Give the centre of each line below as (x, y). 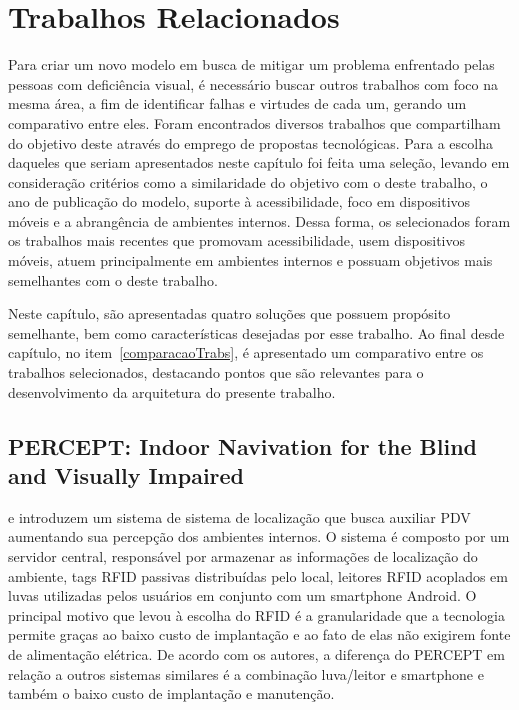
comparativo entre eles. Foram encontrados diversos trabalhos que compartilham (254, 122)
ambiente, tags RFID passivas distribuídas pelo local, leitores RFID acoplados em (258, 575)
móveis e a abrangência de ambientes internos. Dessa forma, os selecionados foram (259, 220)
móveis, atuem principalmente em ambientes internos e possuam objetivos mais (250, 260)
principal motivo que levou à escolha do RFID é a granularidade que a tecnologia (256, 614)
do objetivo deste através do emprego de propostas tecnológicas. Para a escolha (250, 142)
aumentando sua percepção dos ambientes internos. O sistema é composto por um (259, 536)
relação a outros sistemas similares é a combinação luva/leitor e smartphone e (246, 673)
